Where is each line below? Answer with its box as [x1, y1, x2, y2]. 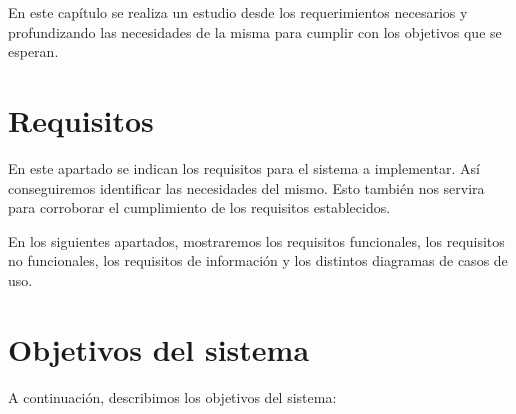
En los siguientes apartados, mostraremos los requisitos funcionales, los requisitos [8, 230, 505, 251]
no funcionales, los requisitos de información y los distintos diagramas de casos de [8, 250, 508, 271]
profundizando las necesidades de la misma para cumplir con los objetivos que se [8, 21, 502, 42]
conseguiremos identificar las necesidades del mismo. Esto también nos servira [8, 177, 485, 198]
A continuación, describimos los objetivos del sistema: [8, 386, 337, 407]
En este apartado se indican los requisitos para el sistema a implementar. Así [8, 157, 480, 178]
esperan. [8, 41, 59, 62]
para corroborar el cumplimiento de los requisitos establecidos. [8, 197, 391, 218]
